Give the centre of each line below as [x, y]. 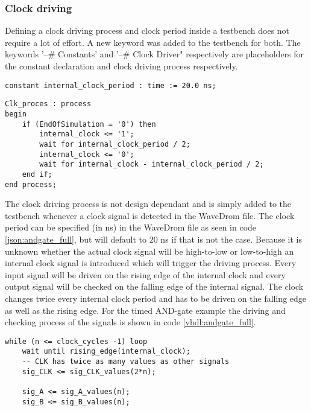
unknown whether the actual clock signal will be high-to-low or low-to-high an [149, 251]
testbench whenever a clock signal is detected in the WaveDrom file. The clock [150, 215]
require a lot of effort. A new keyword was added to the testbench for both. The [153, 42]
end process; [31, 184]
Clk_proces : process [48, 104]
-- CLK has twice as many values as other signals [126, 362]
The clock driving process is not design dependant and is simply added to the [148, 204]
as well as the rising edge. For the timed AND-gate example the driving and [145, 310]
